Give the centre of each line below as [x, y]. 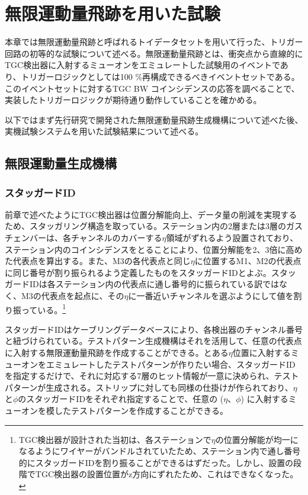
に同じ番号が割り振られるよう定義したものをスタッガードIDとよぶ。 [138, 272]
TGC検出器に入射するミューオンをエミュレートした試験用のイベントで [142, 65]
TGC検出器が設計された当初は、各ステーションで [115, 439]
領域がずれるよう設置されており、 [232, 238]
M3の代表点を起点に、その [73, 296]
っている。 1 [44, 308]
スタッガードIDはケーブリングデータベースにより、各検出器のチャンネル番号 [154, 329]
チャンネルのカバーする [116, 238]
